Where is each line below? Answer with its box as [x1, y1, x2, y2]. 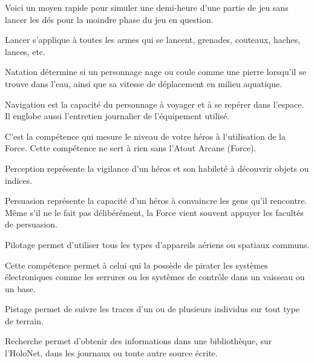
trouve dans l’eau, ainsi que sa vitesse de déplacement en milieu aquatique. [5, 77, 283, 90]
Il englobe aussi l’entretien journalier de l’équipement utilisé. [5, 110, 229, 122]
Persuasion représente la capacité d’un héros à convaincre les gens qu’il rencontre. [5, 194, 307, 207]
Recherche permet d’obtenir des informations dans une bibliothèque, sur [5, 335, 272, 347]
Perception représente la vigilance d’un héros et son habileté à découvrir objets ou [5, 162, 309, 174]
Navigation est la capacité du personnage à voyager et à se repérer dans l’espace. [5, 97, 304, 110]
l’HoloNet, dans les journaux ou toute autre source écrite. [5, 347, 218, 359]
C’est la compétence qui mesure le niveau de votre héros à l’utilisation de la [5, 129, 286, 142]
